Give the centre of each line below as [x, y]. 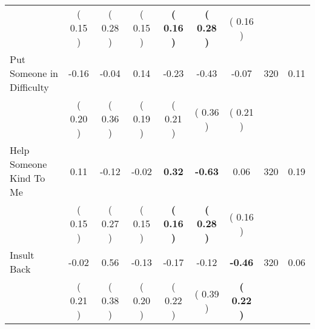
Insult [22, 255]
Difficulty [29, 87]
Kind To [28, 178]
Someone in [34, 73]
